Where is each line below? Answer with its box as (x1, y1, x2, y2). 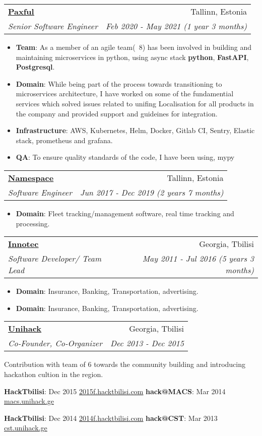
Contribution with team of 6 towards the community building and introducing (4, 359, 245, 369)
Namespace (8, 171, 54, 183)
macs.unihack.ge (4, 396, 54, 406)
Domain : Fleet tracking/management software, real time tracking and (16, 208, 234, 218)
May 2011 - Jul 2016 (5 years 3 (142, 253, 254, 265)
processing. (16, 218, 50, 228)
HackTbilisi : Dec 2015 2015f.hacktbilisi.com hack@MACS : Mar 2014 (4, 386, 226, 396)
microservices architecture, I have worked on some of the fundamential (16, 88, 234, 99)
